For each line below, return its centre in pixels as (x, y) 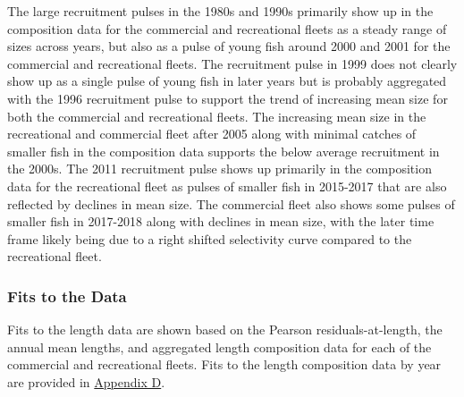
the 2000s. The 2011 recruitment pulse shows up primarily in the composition (219, 169)
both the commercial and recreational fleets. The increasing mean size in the (217, 116)
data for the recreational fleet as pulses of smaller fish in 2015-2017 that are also (227, 186)
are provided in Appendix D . (86, 381)
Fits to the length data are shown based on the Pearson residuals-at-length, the (225, 329)
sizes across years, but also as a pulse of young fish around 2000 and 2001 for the (229, 46)
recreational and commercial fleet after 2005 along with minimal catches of (212, 134)
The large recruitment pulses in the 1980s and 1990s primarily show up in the (220, 11)
